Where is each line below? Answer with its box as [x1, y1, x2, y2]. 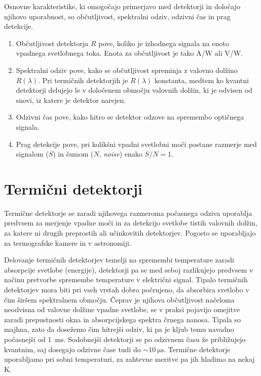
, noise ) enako [99, 148, 142, 159]
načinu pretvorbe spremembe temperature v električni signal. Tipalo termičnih [4, 274, 248, 285]
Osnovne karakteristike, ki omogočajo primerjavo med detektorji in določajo [4, 1, 240, 11]
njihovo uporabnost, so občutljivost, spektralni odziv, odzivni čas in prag [4, 11, 231, 21]
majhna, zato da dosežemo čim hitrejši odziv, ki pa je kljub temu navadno [4, 324, 234, 334]
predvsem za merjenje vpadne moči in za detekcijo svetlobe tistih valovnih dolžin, [4, 217, 257, 228]
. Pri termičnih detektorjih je [38, 74, 128, 85]
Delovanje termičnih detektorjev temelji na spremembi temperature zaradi [4, 254, 234, 265]
